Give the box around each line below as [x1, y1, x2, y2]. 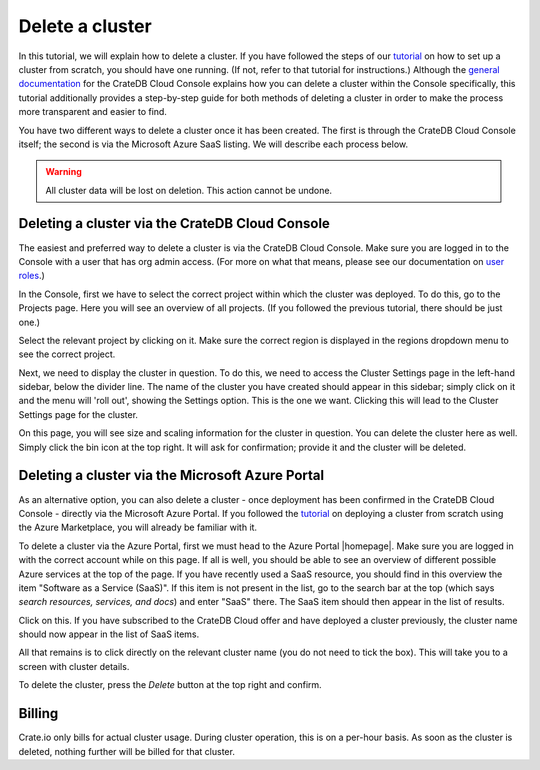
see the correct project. [18, 348, 116, 360]
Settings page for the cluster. [18, 408, 139, 420]
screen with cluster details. [18, 660, 130, 672]
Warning [45, 166, 82, 178]
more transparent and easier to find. [18, 106, 167, 118]
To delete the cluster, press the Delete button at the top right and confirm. [18, 679, 322, 691]
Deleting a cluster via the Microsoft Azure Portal [18, 467, 325, 484]
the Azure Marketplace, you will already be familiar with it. [18, 521, 258, 534]
